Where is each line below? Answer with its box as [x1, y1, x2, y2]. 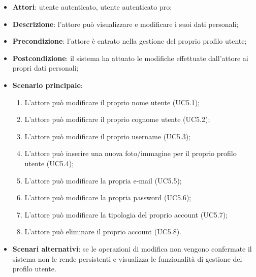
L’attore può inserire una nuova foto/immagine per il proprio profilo [24, 148, 237, 159]
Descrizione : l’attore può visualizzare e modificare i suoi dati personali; [12, 18, 239, 29]
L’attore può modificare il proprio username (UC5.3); [24, 131, 190, 141]
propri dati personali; [12, 63, 79, 73]
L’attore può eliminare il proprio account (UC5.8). [24, 226, 181, 237]
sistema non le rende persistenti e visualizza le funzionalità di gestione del [12, 253, 242, 264]
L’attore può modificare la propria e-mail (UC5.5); [24, 175, 182, 186]
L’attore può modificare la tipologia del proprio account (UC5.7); [24, 209, 228, 220]
